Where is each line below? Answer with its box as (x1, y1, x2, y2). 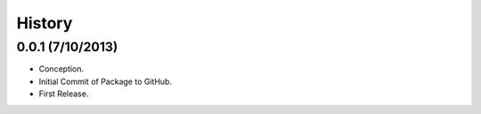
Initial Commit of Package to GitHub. (38, 76, 173, 87)
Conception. (38, 64, 85, 74)
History (16, 13, 73, 33)
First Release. (38, 88, 89, 99)
